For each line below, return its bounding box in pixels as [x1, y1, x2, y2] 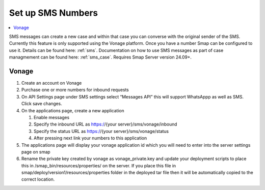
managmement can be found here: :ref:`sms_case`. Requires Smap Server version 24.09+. [9, 54, 192, 60]
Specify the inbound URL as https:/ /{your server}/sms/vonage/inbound [33, 121, 178, 127]
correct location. [21, 176, 55, 182]
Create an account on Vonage [21, 80, 82, 86]
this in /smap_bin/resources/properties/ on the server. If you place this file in [21, 162, 176, 168]
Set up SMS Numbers [9, 7, 98, 18]
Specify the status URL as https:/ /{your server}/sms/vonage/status [33, 128, 169, 134]
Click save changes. [21, 101, 62, 107]
